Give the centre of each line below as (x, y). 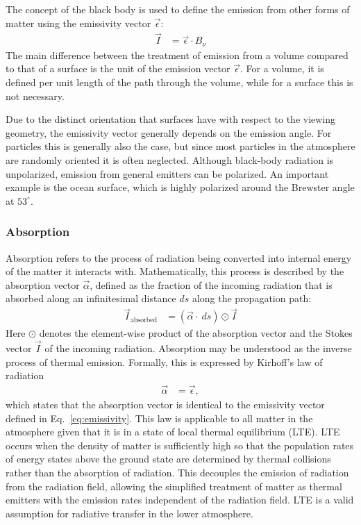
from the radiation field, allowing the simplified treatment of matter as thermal (174, 486)
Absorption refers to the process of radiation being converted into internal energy (179, 257)
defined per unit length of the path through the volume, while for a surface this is (179, 82)
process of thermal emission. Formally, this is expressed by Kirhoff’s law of (164, 361)
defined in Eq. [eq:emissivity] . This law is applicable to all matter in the (159, 418)
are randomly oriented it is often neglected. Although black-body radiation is (170, 160)
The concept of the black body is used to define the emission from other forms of (178, 9)
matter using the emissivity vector (78, 23)
